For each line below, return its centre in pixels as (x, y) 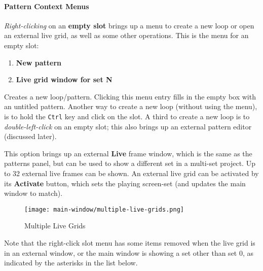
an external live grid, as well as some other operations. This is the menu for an (126, 35)
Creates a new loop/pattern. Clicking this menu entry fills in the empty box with (130, 96)
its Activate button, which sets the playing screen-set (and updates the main (125, 183)
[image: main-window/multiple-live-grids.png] (104, 209)
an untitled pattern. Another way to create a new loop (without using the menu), (131, 106)
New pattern (39, 62)
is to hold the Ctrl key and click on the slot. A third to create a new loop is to (127, 116)
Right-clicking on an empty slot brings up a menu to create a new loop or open (129, 25)
